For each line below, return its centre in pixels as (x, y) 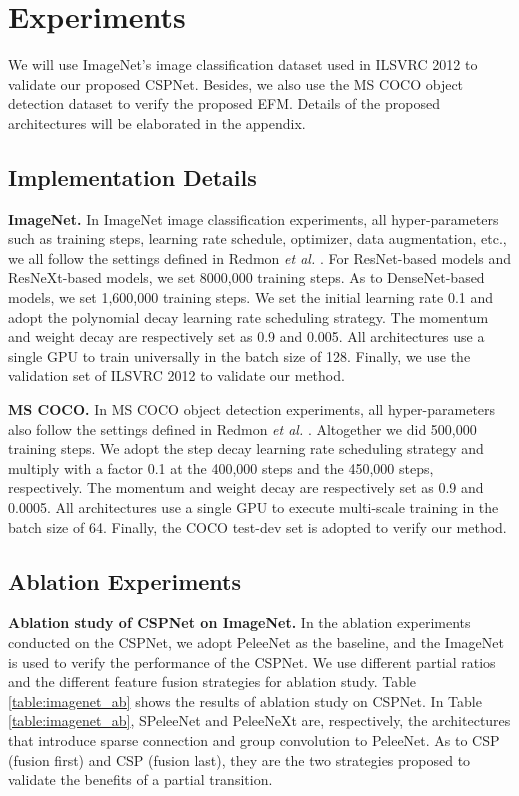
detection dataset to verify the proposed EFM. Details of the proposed (224, 103)
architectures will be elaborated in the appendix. (157, 122)
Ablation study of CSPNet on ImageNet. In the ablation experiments (239, 622)
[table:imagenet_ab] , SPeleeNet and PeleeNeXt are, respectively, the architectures (259, 720)
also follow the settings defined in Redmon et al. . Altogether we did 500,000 (242, 428)
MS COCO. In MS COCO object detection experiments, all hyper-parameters (252, 409)
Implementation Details (132, 176)
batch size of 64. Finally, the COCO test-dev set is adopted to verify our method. (257, 526)
